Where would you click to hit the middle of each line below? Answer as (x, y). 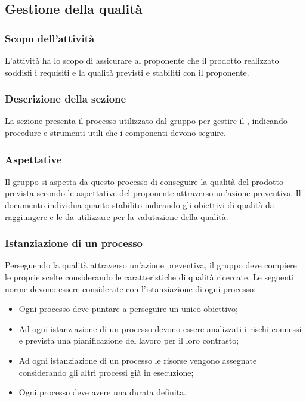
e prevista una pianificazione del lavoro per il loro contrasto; (129, 340)
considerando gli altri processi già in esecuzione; (106, 372)
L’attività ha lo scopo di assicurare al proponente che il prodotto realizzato (142, 60)
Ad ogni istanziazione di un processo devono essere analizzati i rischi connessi (160, 328)
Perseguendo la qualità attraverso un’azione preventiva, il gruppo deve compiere (151, 265)
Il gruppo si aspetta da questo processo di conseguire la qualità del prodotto (144, 181)
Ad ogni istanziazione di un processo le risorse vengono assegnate (138, 360)
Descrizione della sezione (66, 99)
